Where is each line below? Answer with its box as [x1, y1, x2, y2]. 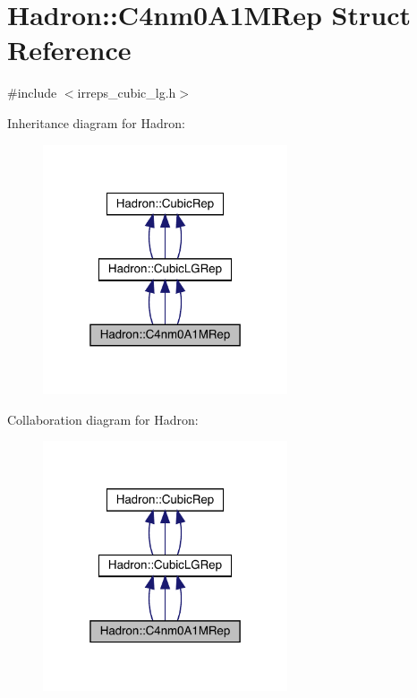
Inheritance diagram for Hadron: [7, 113, 185, 132]
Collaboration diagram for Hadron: [7, 409, 199, 428]
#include [7, 83, 57, 102]
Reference [7, 31, 132, 68]
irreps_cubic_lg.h [77, 83, 176, 102]
